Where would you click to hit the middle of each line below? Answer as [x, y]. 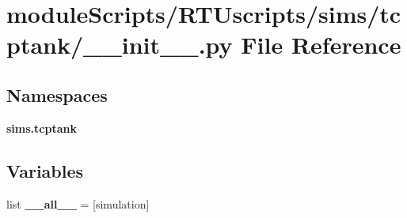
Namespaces [57, 94]
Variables [45, 170]
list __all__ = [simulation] [78, 203]
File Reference [321, 45]
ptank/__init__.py [120, 45]
